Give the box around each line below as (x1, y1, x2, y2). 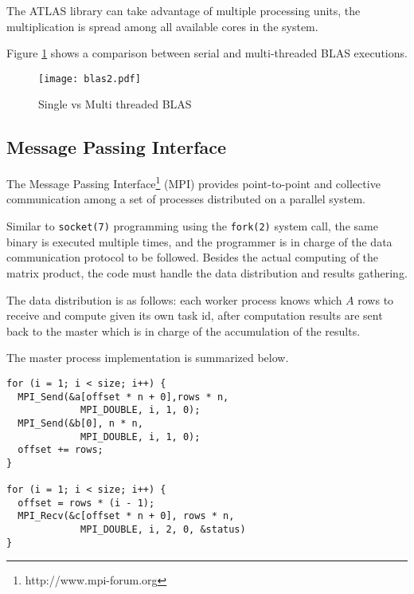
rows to (357, 291, 394, 308)
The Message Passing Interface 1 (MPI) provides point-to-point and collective (6, 173, 381, 191)
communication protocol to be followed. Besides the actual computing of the (6, 249, 379, 266)
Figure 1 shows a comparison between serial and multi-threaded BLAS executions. (6, 45, 408, 61)
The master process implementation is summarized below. (6, 349, 289, 366)
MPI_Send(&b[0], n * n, (18, 417, 143, 429)
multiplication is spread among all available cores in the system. (6, 18, 318, 34)
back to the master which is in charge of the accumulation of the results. (6, 322, 361, 339)
